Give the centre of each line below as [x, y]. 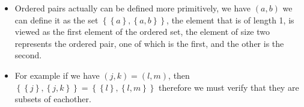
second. [28, 55]
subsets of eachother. [53, 99]
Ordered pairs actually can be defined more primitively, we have [133, 8]
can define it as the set [56, 20]
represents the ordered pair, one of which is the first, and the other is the [149, 43]
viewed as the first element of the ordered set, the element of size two [142, 32]
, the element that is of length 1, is [230, 20]
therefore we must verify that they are [229, 87]
